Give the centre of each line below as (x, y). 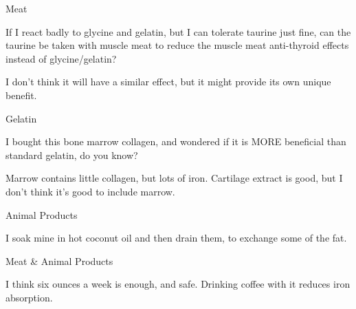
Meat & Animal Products (59, 260)
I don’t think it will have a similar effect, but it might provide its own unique (168, 82)
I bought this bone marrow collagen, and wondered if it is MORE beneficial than (176, 141)
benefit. (21, 95)
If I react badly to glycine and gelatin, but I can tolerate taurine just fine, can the (178, 31)
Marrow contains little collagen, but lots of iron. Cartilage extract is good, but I (174, 178)
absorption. (29, 297)
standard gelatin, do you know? (72, 154)
